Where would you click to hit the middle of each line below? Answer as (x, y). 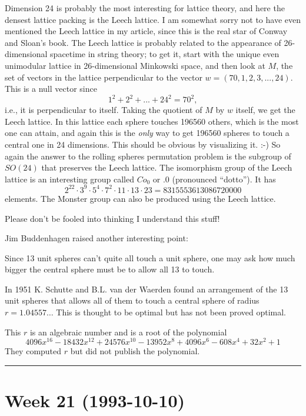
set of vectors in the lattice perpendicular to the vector (104, 77)
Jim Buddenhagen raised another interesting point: (97, 238)
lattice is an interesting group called (69, 179)
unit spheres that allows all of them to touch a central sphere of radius (132, 300)
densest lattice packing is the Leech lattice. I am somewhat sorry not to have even (153, 19)
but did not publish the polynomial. (135, 351)
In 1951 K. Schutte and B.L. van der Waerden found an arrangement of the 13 (147, 289)
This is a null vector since (51, 89)
